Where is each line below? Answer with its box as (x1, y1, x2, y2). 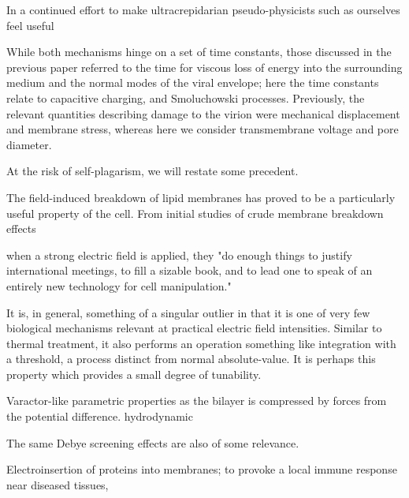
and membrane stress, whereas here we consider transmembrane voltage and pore (6, 121, 399, 137)
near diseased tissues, (6, 476, 109, 492)
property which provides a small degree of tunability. (6, 365, 262, 382)
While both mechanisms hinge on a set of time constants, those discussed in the (6, 43, 392, 60)
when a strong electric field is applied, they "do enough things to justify (6, 246, 352, 263)
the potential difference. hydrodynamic (6, 408, 193, 425)
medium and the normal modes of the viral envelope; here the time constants (6, 74, 379, 91)
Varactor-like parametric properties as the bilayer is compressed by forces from (6, 392, 387, 409)
